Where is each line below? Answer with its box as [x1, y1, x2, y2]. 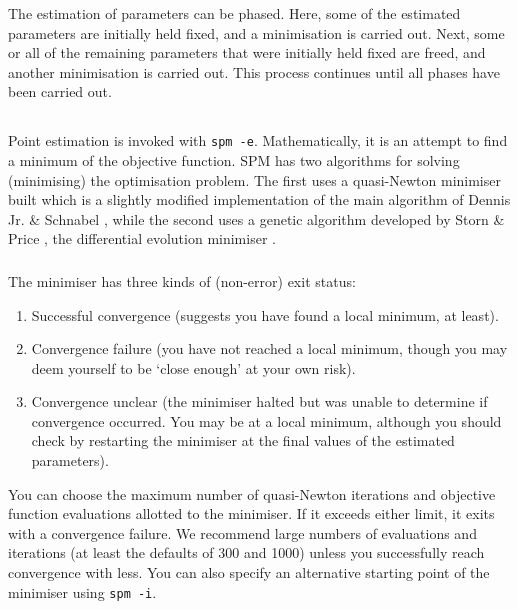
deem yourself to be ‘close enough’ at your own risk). [31, 357, 356, 378]
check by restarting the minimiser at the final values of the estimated [31, 430, 455, 451]
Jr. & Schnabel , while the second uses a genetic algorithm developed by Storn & [8, 208, 505, 229]
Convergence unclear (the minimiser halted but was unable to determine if [31, 391, 488, 412]
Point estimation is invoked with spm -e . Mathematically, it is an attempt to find [8, 130, 508, 151]
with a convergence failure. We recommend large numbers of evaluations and [8, 522, 477, 543]
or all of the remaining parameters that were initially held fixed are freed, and [8, 42, 486, 63]
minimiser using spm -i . [8, 581, 157, 602]
